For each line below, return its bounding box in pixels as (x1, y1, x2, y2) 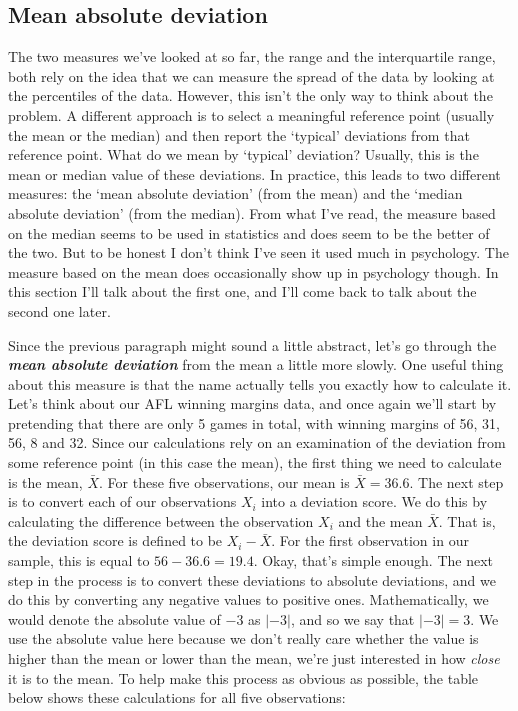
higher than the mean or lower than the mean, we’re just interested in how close (8, 648, 500, 669)
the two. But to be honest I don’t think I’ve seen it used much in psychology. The (8, 242, 509, 263)
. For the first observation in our (271, 530, 469, 551)
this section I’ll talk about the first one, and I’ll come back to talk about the (8, 281, 477, 302)
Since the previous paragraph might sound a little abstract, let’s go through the (8, 334, 497, 355)
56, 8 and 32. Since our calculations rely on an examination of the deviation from (8, 432, 506, 453)
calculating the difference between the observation (8, 510, 314, 531)
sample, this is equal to (8, 550, 150, 571)
